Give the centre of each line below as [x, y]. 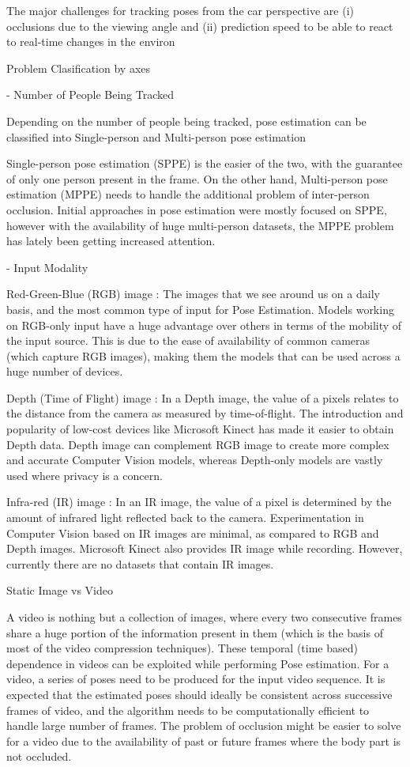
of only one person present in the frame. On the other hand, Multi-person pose [197, 178]
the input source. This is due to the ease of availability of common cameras [188, 340]
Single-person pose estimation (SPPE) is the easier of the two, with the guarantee [205, 163]
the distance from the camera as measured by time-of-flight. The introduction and [205, 413]
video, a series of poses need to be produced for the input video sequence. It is [196, 679]
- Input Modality [47, 267]
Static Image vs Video [60, 590]
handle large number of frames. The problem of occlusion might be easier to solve [204, 725]
